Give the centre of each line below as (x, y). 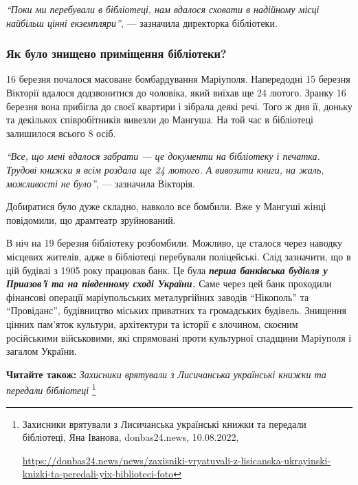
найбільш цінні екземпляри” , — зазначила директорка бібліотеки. (142, 22)
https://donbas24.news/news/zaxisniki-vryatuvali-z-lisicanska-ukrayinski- (177, 460)
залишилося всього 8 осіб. (61, 133)
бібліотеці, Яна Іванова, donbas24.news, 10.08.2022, (131, 437)
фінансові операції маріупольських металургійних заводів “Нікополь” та (158, 297)
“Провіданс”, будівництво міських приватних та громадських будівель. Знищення (176, 310)
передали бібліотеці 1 (51, 389)
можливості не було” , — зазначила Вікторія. (101, 183)
